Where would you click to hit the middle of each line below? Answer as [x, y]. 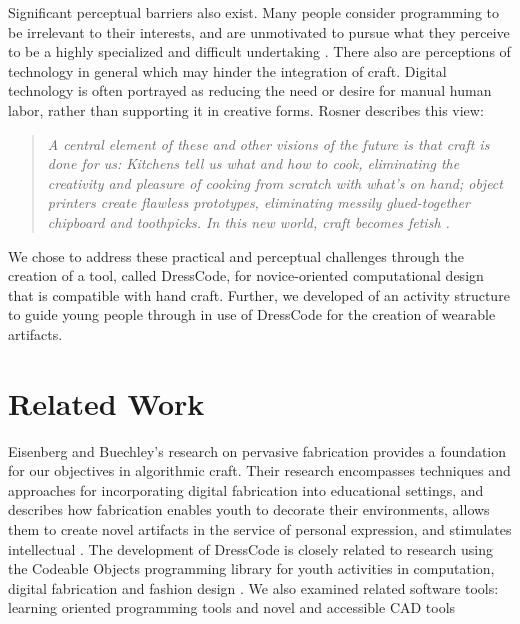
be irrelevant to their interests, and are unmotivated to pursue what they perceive [259, 31]
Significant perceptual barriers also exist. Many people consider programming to [254, 12]
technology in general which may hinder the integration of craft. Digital [227, 70]
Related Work [106, 402]
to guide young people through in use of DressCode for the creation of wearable [252, 314]
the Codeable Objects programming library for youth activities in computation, [251, 568]
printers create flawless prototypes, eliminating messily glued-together [258, 202]
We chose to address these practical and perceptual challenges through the [236, 255]
